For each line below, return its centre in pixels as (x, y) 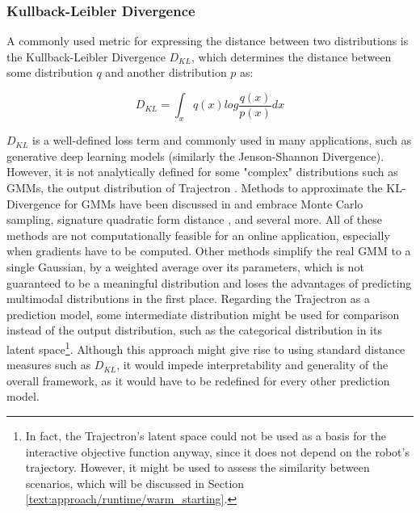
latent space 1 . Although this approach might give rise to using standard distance (206, 347)
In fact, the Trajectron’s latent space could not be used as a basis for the (206, 436)
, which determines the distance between (291, 56)
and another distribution (166, 72)
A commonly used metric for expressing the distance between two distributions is (208, 41)
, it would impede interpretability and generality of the (252, 365)
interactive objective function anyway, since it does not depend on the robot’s (217, 451)
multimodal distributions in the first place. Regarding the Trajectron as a (188, 299)
